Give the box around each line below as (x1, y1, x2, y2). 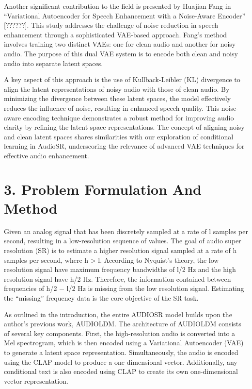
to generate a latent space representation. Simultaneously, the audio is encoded (4, 347, 238, 357)
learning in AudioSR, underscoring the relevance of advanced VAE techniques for (4, 141, 245, 151)
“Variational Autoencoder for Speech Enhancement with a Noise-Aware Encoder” (4, 10, 246, 20)
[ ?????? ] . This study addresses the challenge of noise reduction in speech (4, 20, 219, 30)
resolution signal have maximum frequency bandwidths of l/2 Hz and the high (4, 264, 236, 274)
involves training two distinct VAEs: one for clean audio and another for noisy (4, 39, 236, 49)
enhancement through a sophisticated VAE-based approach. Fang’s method (4, 29, 227, 39)
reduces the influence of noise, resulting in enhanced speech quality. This (4, 102, 220, 113)
